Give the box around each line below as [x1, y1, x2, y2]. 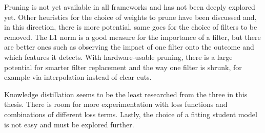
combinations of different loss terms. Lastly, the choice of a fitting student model [4, 108, 257, 119]
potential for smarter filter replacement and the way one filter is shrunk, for [4, 61, 242, 72]
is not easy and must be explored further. [4, 119, 134, 129]
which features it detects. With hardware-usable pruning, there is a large [4, 51, 233, 62]
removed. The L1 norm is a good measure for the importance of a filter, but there [4, 31, 261, 42]
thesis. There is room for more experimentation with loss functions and [4, 99, 228, 109]
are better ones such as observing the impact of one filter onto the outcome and [4, 41, 254, 52]
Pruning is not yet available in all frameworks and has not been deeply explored [4, 2, 255, 12]
